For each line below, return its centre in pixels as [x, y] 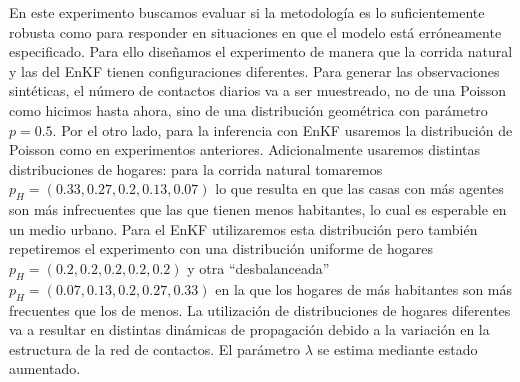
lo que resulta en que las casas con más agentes [359, 188]
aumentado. [45, 368]
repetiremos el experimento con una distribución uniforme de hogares [221, 248]
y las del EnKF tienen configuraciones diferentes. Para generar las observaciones [254, 70]
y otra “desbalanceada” [258, 267]
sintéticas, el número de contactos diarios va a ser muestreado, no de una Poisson [258, 90]
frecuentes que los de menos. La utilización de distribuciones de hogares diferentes [260, 309]
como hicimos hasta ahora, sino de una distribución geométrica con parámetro [248, 109]
